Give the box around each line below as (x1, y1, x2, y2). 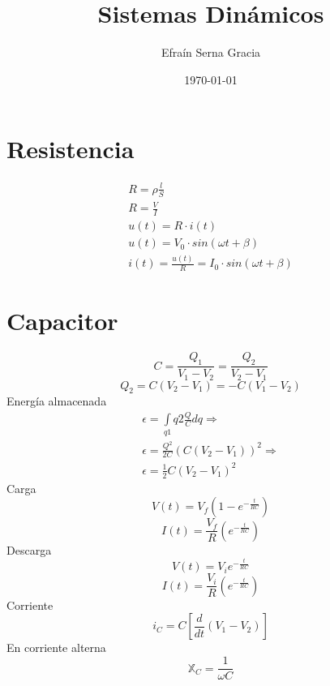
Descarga (6, 541, 52, 558)
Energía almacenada (6, 392, 107, 409)
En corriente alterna (6, 639, 106, 656)
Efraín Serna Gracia (161, 44, 261, 61)
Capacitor (6, 304, 118, 337)
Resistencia (6, 132, 135, 165)
